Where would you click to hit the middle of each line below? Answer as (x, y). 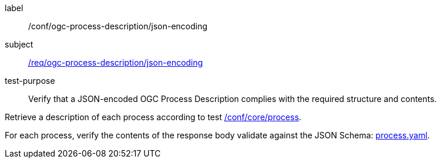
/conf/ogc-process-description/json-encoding (118, 26)
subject (19, 44)
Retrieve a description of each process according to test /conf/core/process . (153, 117)
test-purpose (30, 81)
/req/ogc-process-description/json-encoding (116, 62)
